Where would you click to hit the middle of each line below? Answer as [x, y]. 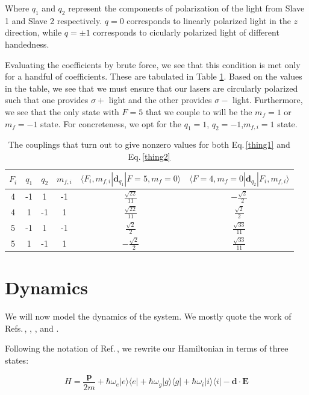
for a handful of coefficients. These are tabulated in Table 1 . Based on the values [154, 76]
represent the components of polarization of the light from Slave [186, 8]
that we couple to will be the [199, 111]
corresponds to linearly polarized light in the [209, 20]
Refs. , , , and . [32, 328]
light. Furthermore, [268, 100]
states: [17, 360]
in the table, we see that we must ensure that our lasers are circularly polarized [151, 88]
